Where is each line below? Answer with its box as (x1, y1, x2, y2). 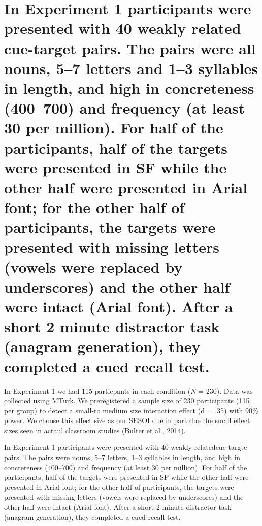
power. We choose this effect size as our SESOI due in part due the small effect (4, 415, 250, 426)
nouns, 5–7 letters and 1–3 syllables (4, 57, 258, 78)
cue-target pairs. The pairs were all (4, 38, 256, 58)
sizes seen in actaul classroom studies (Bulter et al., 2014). (4, 425, 186, 435)
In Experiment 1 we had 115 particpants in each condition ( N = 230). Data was (4, 385, 253, 396)
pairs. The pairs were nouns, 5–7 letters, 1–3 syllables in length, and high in (4, 452, 240, 463)
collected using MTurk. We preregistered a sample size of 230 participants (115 (4, 395, 250, 406)
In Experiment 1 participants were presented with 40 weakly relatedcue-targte (4, 442, 247, 452)
